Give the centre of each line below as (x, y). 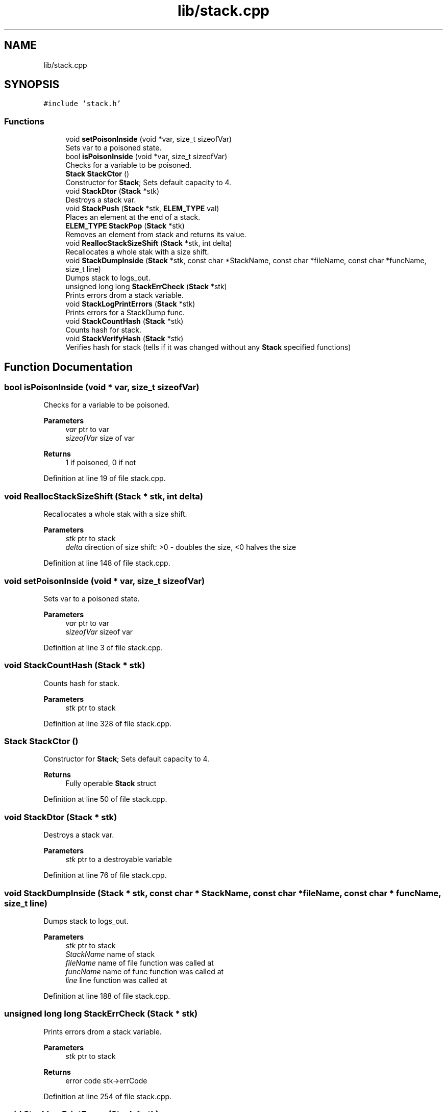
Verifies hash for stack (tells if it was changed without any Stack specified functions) (208, 347)
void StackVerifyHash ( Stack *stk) (125, 339)
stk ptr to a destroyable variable (119, 860)
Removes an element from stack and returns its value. (156, 235)
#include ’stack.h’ (82, 104)
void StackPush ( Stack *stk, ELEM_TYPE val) (142, 209)
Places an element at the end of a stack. (133, 217)
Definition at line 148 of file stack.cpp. (107, 563)
